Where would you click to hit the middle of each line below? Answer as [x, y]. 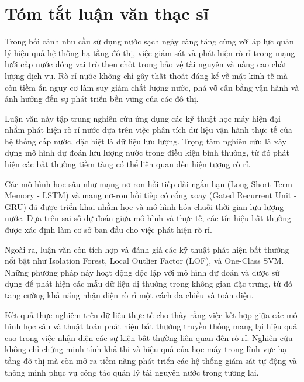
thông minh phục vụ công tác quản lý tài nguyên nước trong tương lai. [132, 372]
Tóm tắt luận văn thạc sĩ [107, 13]
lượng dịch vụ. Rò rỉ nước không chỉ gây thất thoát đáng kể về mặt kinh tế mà [146, 75]
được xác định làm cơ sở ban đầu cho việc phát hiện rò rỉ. [108, 230]
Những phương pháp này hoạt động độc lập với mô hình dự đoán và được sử [142, 272]
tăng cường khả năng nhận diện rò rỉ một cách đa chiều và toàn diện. [129, 295]
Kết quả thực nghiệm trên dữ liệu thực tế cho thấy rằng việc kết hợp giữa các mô [151, 314]
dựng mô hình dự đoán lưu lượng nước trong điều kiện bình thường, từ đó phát [147, 152]
